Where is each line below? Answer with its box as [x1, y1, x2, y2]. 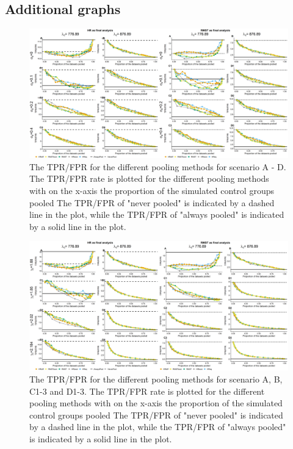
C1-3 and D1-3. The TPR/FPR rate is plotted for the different [29, 384, 265, 397]
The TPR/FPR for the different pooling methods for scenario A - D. [29, 160, 286, 173]
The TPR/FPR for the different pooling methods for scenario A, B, [29, 372, 283, 385]
